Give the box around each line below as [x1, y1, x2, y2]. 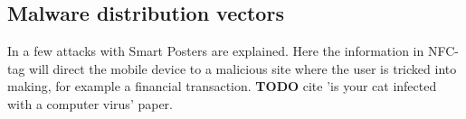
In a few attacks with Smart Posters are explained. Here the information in [7, 41, 424, 60]
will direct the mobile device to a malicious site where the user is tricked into [29, 59, 457, 78]
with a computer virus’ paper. [7, 94, 173, 113]
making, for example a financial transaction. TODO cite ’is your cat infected [7, 77, 437, 96]
